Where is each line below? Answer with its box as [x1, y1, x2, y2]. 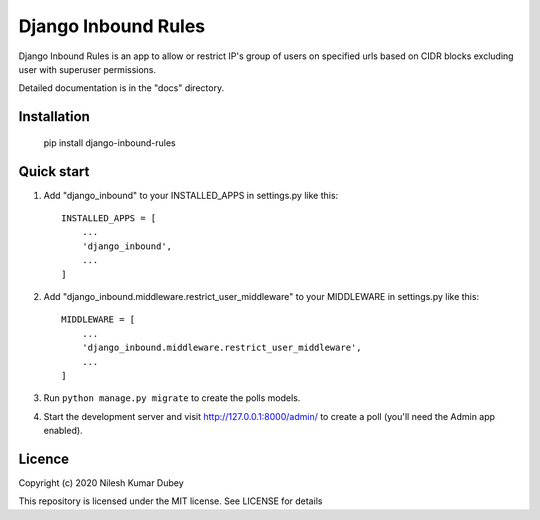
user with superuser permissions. [18, 63, 157, 75]
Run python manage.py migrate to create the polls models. [43, 392, 301, 404]
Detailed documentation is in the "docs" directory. [18, 82, 225, 94]
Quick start [18, 163, 90, 180]
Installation [18, 108, 90, 125]
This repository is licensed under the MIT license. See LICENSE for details [18, 495, 323, 507]
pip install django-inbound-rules [43, 136, 176, 149]
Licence [18, 450, 70, 467]
